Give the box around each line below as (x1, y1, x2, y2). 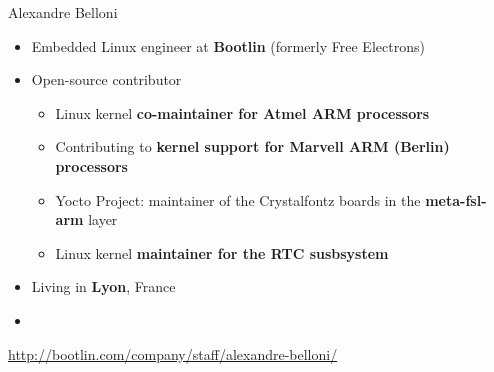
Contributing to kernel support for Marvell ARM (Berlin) (55, 136, 450, 157)
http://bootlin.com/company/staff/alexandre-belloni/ (8, 343, 338, 364)
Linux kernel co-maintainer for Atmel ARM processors (55, 102, 430, 123)
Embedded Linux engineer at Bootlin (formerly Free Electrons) (31, 35, 425, 56)
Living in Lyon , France (31, 276, 176, 297)
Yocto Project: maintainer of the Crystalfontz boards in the (55, 189, 421, 210)
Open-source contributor (31, 69, 182, 90)
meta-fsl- (425, 189, 487, 210)
